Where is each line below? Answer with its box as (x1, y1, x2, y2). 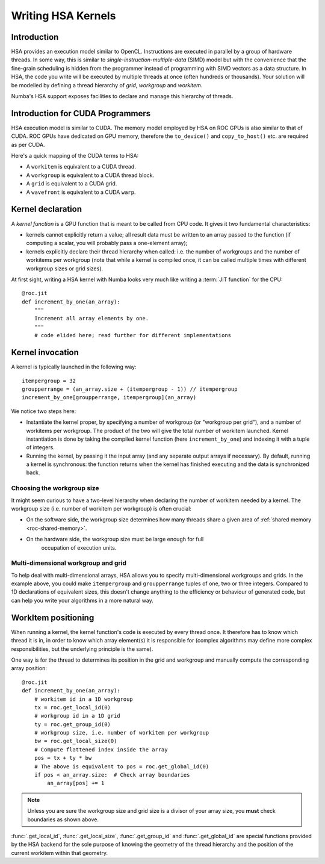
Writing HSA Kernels (11, 9, 116, 22)
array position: (11, 665, 48, 672)
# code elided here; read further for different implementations (34, 332, 232, 339)
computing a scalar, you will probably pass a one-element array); (26, 240, 188, 247)
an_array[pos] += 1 (47, 780, 105, 787)
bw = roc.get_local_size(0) (34, 738, 117, 745)
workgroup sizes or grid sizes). (26, 265, 104, 272)
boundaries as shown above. (27, 816, 99, 823)
